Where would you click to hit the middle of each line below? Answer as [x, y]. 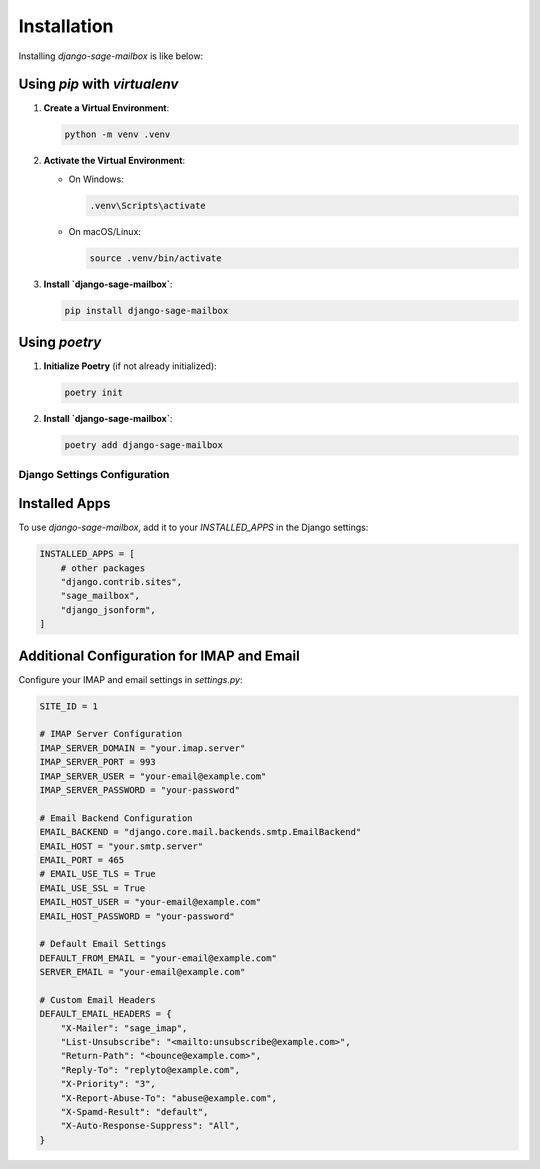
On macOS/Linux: [105, 231]
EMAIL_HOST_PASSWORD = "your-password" [137, 916]
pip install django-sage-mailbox [146, 310]
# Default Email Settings [103, 944]
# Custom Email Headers [98, 999]
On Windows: [96, 179]
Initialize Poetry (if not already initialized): [130, 366]
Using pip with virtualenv [98, 84]
